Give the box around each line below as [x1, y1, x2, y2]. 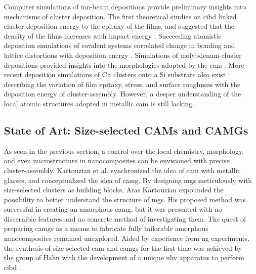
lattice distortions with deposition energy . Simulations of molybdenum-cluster [4, 49, 242, 60]
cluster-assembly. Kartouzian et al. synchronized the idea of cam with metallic [4, 165, 241, 175]
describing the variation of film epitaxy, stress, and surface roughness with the [4, 79, 241, 89]
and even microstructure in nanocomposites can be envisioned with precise [4, 155, 230, 166]
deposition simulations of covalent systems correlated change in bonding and [4, 40, 235, 50]
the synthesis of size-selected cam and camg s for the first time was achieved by [4, 242, 242, 253]
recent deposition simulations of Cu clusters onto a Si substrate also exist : [4, 69, 230, 80]
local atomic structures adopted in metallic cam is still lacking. [4, 98, 194, 108]
